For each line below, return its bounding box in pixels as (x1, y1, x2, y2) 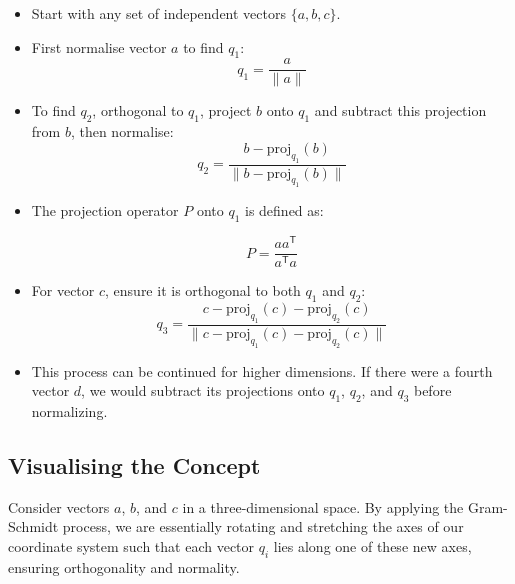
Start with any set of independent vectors (31, 3, 286, 23)
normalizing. (31, 401, 108, 422)
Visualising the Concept (8, 450, 261, 481)
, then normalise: (70, 121, 174, 142)
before (413, 380, 452, 401)
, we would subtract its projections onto (81, 380, 325, 401)
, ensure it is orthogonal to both (105, 280, 301, 301)
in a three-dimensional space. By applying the (182, 496, 464, 517)
